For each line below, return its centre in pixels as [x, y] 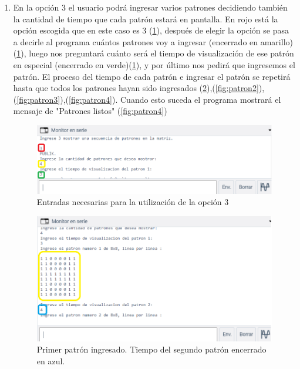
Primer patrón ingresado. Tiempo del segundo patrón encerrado [151, 349]
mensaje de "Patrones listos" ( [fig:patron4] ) [90, 111]
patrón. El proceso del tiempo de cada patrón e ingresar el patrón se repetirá [152, 76]
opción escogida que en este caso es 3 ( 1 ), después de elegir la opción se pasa [151, 30]
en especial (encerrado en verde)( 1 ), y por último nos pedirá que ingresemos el [154, 64]
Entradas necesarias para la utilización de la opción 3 [133, 202]
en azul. [51, 360]
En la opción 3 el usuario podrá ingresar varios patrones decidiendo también [150, 7]
